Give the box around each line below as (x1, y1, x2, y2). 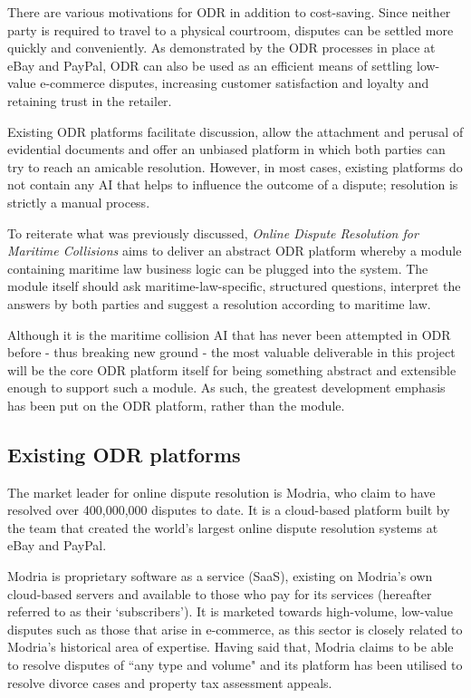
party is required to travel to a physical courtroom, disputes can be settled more (7, 20, 454, 39)
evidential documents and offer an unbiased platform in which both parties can (7, 140, 446, 159)
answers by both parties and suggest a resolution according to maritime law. (7, 294, 431, 313)
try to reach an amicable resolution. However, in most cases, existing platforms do (7, 157, 463, 176)
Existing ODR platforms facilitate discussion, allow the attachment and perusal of (7, 121, 464, 141)
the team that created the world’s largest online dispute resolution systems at (7, 518, 438, 537)
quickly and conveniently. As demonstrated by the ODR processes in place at (7, 38, 436, 57)
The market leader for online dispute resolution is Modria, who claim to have (7, 482, 436, 501)
